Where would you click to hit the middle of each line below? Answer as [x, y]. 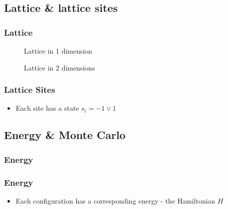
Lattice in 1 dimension [58, 51]
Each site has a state [47, 108]
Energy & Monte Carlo [65, 135]
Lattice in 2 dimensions [59, 67]
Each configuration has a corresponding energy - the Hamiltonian [115, 200]
